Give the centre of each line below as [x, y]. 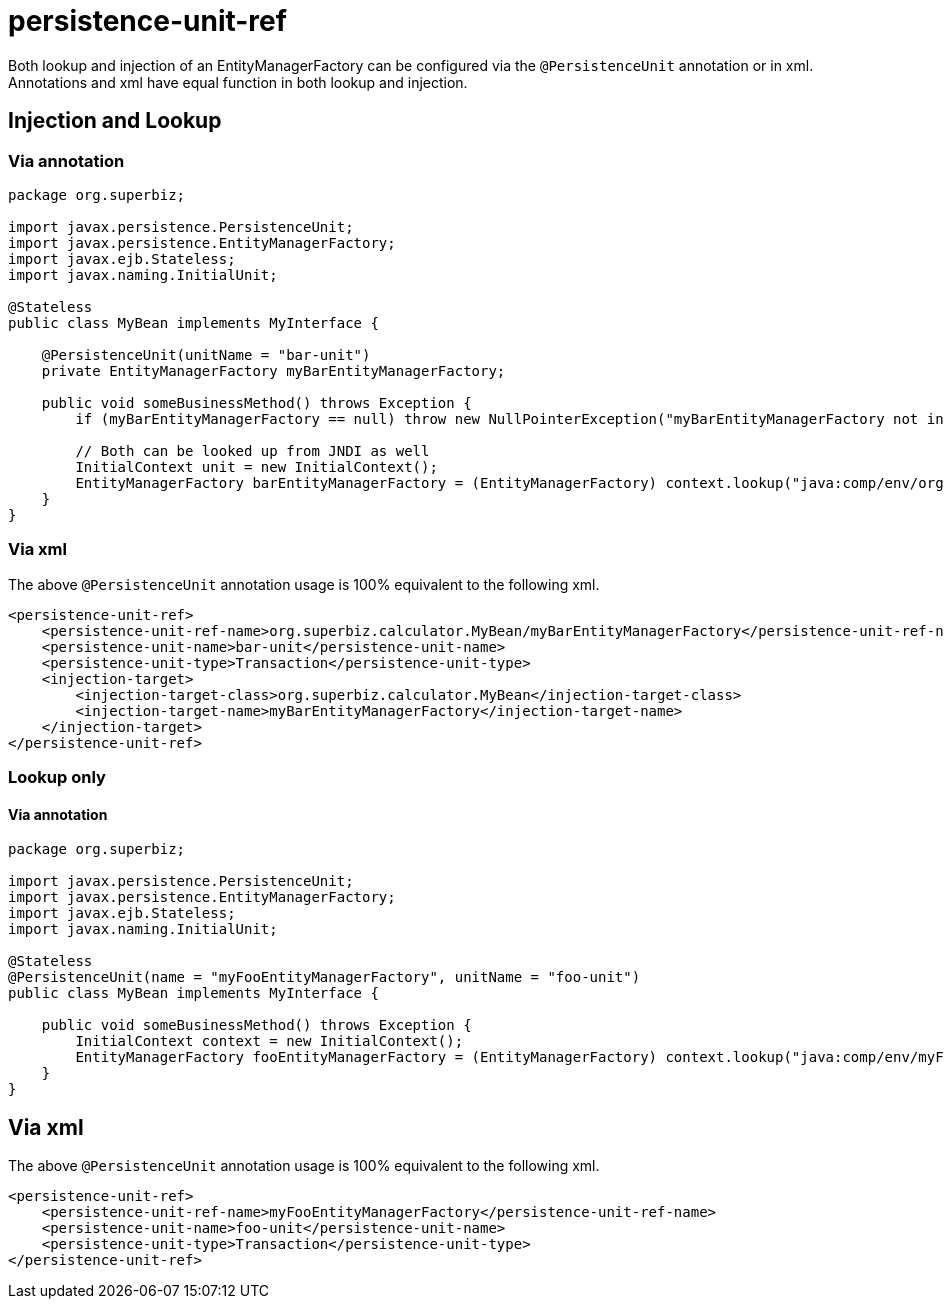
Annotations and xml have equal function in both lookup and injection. [238, 82]
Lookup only [57, 777]
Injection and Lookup [115, 121]
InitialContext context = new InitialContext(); [269, 1041]
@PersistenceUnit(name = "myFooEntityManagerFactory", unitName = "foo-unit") [324, 977]
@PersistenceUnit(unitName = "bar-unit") [206, 354]
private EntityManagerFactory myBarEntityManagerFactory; [273, 370]
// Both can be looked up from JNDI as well [252, 450]
